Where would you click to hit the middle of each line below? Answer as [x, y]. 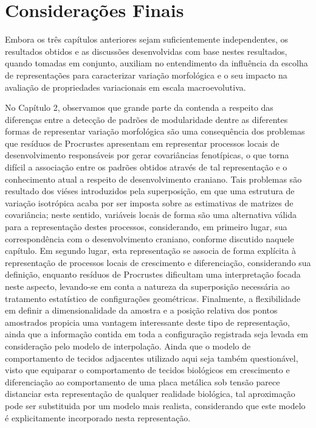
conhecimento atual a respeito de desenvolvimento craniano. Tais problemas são [153, 179]
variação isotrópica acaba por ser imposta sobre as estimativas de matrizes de [149, 202]
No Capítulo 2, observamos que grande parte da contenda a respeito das [139, 107]
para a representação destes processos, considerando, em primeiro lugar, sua [146, 227]
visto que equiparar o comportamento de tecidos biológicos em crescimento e [147, 370]
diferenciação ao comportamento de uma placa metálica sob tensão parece [143, 381]
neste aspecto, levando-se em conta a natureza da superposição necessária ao [147, 286]
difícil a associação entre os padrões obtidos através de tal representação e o [146, 167]
